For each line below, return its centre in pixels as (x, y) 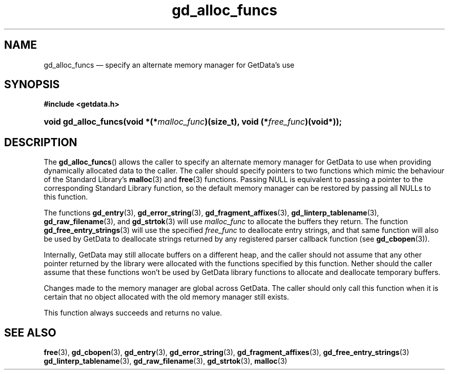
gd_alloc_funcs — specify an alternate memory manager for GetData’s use (169, 65)
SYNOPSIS (32, 85)
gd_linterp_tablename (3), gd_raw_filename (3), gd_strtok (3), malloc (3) (166, 361)
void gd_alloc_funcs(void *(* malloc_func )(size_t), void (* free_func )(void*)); (193, 122)
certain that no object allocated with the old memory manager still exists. (166, 297)
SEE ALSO (30, 332)
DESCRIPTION (41, 142)
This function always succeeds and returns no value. (133, 313)
